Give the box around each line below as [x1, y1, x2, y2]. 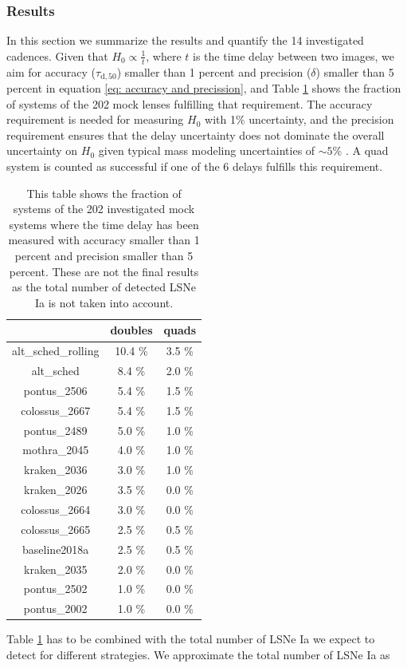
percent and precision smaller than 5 [14, 247, 194, 264]
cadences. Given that [6, 47, 108, 64]
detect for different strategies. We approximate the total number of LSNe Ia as [6, 646, 390, 662]
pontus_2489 [23, 421, 88, 438]
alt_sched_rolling [12, 342, 100, 359]
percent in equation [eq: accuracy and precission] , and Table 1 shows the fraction [6, 80, 401, 97]
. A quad [345, 142, 389, 159]
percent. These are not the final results [9, 263, 199, 279]
